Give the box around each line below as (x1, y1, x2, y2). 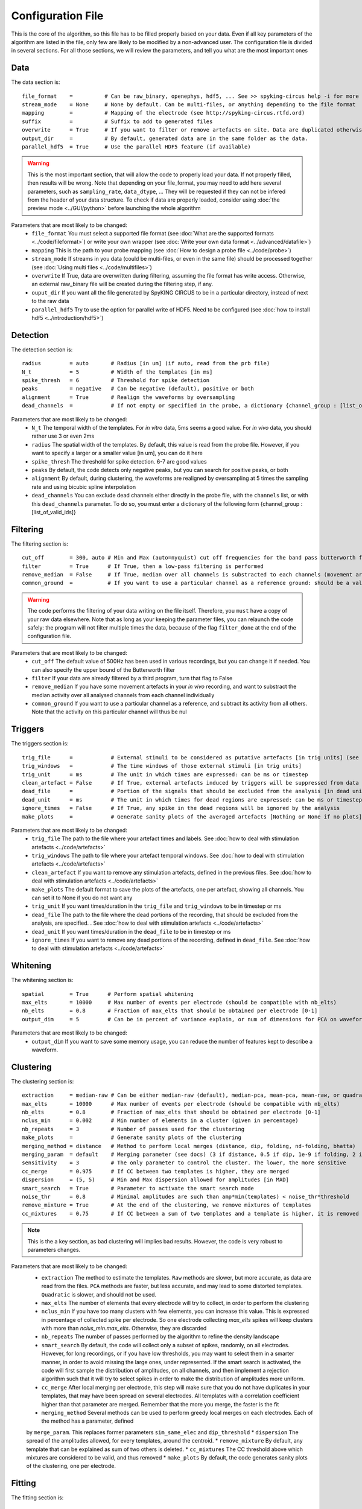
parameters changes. (27, 1246, 81, 1253)
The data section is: (11, 78, 60, 86)
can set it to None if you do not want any (31, 894, 133, 902)
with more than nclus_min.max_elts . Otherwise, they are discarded (41, 1325, 207, 1332)
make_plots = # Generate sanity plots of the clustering (22, 1134, 241, 1141)
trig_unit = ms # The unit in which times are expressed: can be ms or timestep (22, 771, 308, 778)
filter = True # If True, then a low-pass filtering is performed (22, 563, 264, 570)
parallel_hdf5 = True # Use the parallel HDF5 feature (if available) (22, 143, 251, 150)
